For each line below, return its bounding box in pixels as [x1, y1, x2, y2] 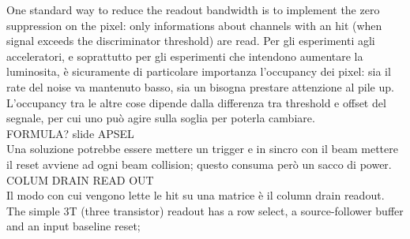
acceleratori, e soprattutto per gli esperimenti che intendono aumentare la [6, 47, 363, 64]
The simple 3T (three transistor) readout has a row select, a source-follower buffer [6, 202, 404, 218]
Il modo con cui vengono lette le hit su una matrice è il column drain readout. [6, 187, 385, 204]
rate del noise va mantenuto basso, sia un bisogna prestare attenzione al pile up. [6, 78, 394, 95]
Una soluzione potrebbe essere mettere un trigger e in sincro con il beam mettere [6, 140, 398, 157]
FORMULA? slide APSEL [6, 125, 134, 141]
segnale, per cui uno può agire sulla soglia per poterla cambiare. [6, 110, 315, 126]
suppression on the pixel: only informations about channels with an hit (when [6, 17, 382, 33]
